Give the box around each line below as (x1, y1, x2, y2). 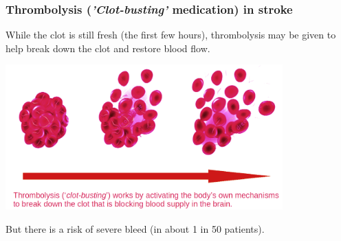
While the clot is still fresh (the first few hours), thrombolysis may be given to (5, 27, 336, 42)
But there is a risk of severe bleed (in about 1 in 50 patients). (5, 221, 265, 236)
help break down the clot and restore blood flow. (5, 41, 210, 55)
